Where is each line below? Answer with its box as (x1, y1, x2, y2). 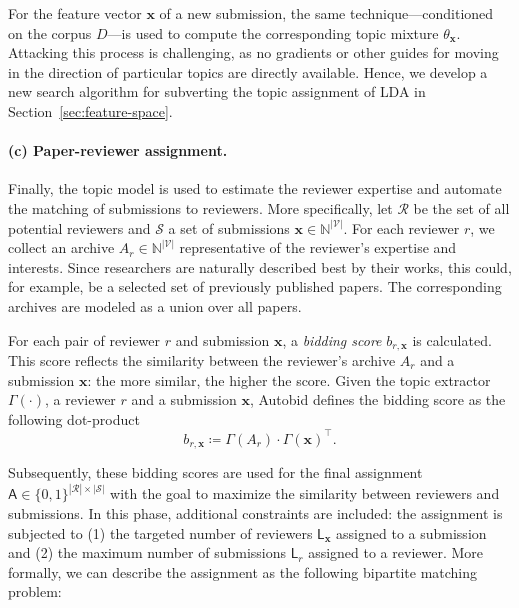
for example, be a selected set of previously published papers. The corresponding (8, 276, 502, 297)
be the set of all (413, 197, 510, 218)
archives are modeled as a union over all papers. (8, 295, 302, 316)
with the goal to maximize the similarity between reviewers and (110, 483, 500, 504)
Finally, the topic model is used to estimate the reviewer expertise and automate (8, 178, 502, 199)
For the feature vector (8, 3, 142, 23)
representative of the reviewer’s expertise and (179, 237, 457, 258)
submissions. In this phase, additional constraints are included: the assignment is (8, 502, 503, 523)
